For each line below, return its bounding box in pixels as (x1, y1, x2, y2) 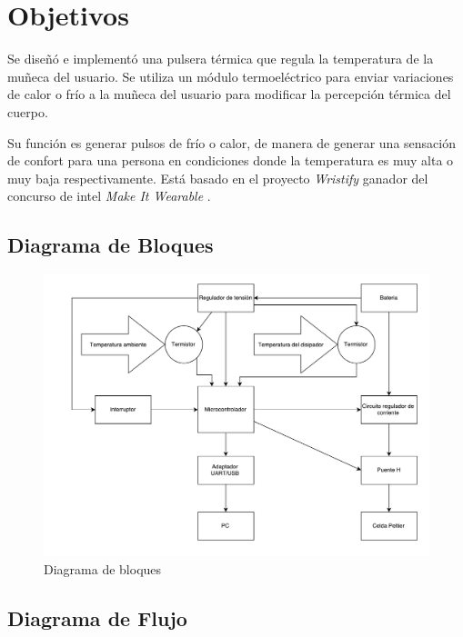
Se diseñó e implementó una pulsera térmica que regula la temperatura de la (7, 49, 434, 68)
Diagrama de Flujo (7, 603, 187, 632)
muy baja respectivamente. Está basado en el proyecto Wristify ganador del (7, 168, 428, 187)
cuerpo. (7, 102, 48, 121)
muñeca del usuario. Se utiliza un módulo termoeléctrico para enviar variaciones (7, 66, 454, 85)
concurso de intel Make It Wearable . (7, 186, 211, 205)
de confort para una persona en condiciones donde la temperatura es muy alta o (7, 151, 454, 170)
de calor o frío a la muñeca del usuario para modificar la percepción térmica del (7, 85, 451, 104)
